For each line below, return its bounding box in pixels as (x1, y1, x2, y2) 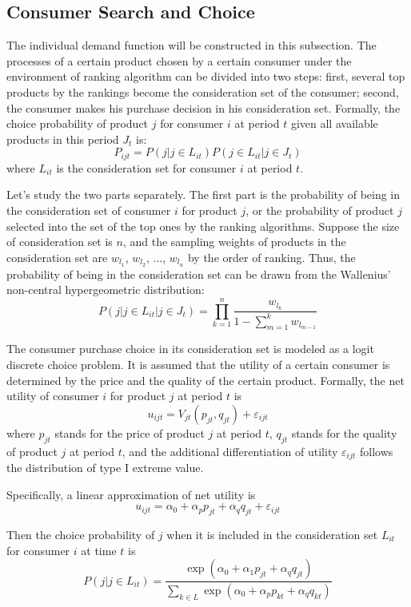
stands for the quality (291, 424, 397, 441)
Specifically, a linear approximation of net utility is (6, 486, 256, 502)
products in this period (6, 130, 119, 147)
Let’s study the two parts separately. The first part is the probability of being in (6, 186, 401, 203)
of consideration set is (6, 233, 113, 250)
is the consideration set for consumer (56, 159, 237, 176)
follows (359, 442, 393, 459)
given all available (290, 115, 378, 132)
